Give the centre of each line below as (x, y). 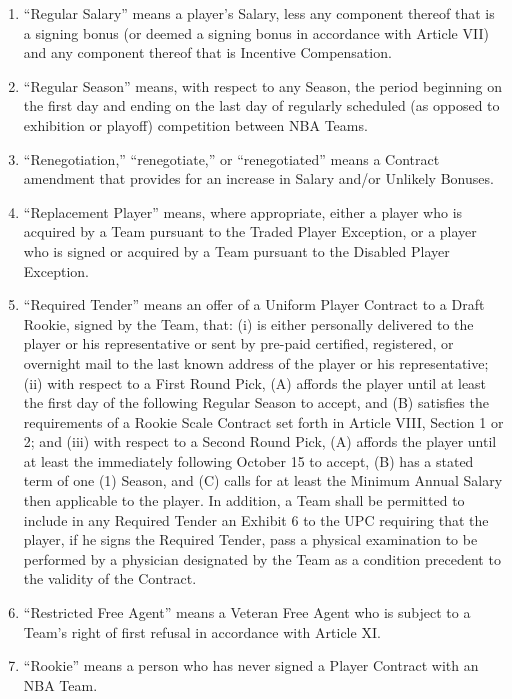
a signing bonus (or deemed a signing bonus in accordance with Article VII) (256, 32)
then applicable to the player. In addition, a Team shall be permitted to (244, 500)
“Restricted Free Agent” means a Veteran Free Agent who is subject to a (247, 612)
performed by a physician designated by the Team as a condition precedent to (262, 558)
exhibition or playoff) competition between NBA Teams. (195, 124)
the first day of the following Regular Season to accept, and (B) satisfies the (256, 402)
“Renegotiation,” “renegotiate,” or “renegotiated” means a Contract (231, 158)
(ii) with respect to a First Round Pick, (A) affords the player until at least (255, 382)
